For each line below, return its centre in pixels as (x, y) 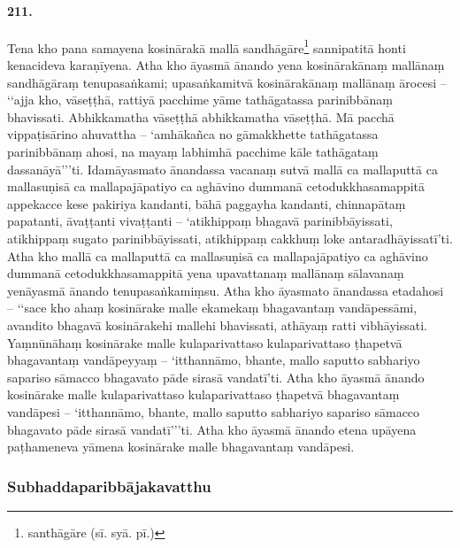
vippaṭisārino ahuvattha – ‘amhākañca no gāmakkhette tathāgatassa (193, 134)
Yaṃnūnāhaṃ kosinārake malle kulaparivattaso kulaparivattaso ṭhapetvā (205, 342)
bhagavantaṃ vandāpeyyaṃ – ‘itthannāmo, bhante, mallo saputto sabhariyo (214, 360)
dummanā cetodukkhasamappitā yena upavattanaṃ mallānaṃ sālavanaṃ (206, 273)
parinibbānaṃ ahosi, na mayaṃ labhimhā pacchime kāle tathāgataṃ (193, 152)
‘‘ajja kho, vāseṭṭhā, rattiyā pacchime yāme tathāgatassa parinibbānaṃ (200, 100)
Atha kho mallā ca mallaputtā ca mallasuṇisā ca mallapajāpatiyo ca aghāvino (218, 255)
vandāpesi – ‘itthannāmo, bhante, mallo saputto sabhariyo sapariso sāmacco (214, 411)
